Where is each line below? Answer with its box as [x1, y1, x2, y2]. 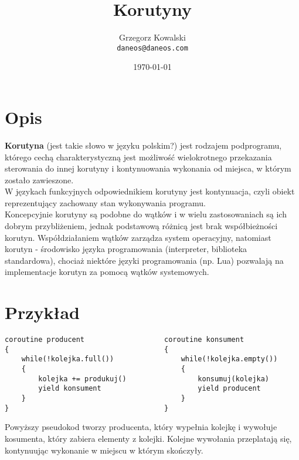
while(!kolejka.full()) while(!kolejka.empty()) [21, 355, 278, 364]
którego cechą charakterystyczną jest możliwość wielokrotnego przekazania [5, 150, 272, 163]
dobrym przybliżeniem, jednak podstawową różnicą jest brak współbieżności [5, 220, 278, 232]
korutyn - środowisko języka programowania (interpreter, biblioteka [5, 243, 247, 255]
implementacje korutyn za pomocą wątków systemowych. [5, 266, 209, 278]
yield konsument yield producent [38, 384, 261, 393]
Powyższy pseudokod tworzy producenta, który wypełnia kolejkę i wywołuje [5, 421, 277, 433]
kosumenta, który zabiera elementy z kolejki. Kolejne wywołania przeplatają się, [5, 432, 292, 444]
